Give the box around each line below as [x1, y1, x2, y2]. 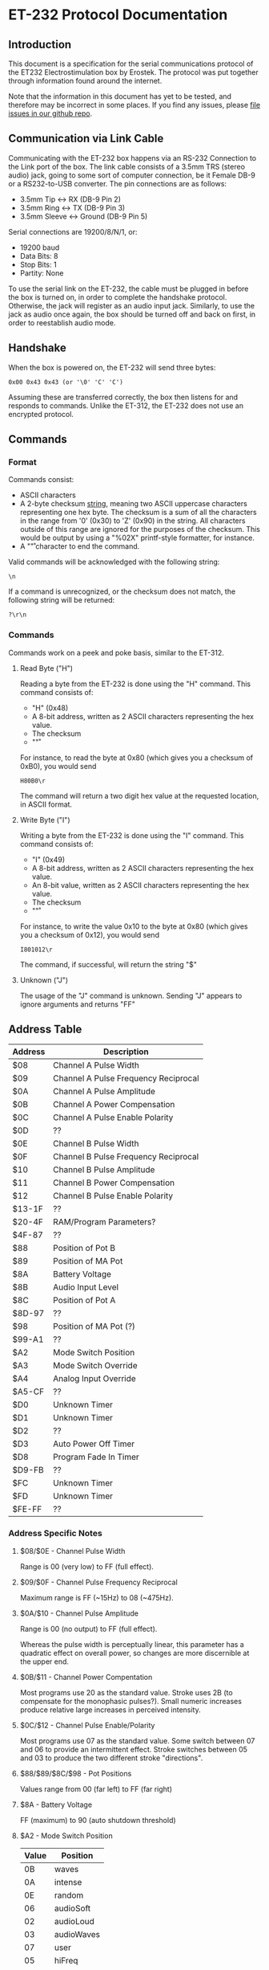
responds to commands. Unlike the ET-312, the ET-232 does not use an [8, 400, 244, 411]
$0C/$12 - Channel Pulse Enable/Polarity [19, 1720, 155, 1730]
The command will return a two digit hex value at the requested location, [19, 791, 259, 800]
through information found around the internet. [8, 76, 163, 85]
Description [102, 1046, 150, 1057]
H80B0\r [19, 777, 46, 785]
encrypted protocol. [8, 409, 74, 419]
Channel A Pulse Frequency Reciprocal [53, 1073, 199, 1084]
